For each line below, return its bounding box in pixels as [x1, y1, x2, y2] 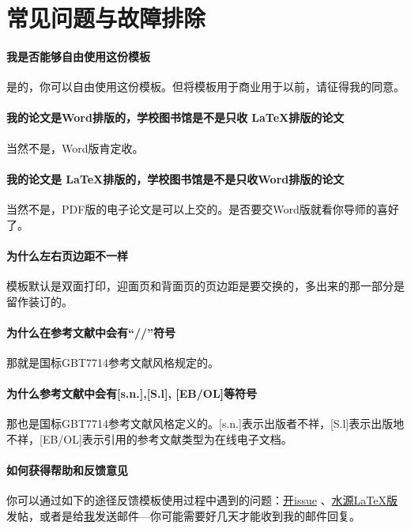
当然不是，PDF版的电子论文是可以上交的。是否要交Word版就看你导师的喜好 [6, 200, 399, 217]
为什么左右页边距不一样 [6, 247, 128, 263]
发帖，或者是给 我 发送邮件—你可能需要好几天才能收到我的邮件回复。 [6, 507, 360, 523]
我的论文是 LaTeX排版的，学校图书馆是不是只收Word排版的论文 [6, 170, 345, 187]
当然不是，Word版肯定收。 [6, 139, 144, 156]
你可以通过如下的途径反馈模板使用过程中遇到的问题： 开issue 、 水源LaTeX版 [6, 492, 398, 508]
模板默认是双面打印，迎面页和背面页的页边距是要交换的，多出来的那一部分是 [6, 277, 405, 293]
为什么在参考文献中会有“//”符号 [6, 323, 176, 340]
